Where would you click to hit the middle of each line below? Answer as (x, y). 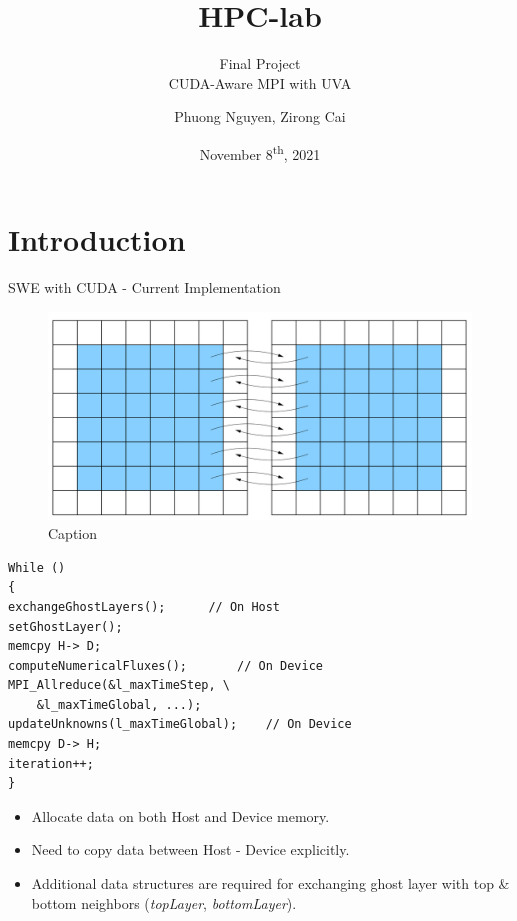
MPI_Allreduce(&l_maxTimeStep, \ (119, 685)
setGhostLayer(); (65, 626)
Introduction (97, 239)
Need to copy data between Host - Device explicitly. (190, 849)
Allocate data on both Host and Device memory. (180, 815)
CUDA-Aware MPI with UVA (260, 82)
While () (37, 567)
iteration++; (51, 763)
